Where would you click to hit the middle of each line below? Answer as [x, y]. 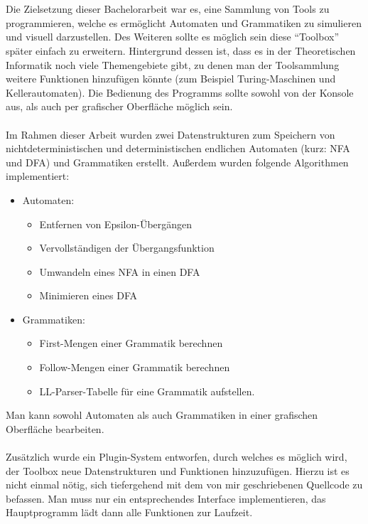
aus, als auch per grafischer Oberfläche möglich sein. [119, 106]
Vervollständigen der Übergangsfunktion [127, 248]
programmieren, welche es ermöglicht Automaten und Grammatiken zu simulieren [184, 22]
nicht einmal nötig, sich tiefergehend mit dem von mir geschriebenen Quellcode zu [184, 485]
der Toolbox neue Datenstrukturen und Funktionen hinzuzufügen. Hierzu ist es [178, 470]
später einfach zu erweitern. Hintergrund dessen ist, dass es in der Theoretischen [181, 50]
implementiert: [38, 176]
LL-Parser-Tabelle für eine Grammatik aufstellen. [147, 391]
